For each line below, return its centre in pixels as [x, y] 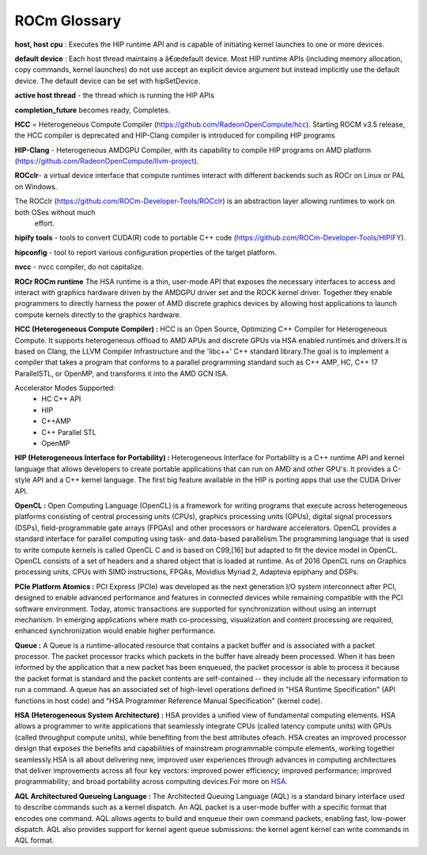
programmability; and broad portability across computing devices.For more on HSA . [151, 781]
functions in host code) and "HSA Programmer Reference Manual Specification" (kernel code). [169, 701]
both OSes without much [55, 212]
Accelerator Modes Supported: [65, 388]
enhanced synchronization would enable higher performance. [115, 631]
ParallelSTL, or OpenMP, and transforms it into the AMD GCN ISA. [121, 373]
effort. [45, 223]
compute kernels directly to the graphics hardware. [98, 314]
